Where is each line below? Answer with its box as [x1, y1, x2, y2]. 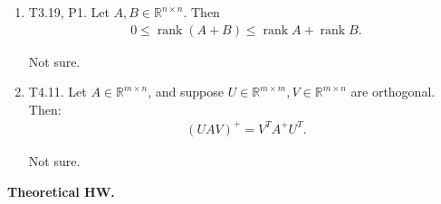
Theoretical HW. [7, 181, 115, 200]
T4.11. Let [28, 82, 87, 101]
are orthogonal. [350, 82, 436, 101]
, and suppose [148, 82, 224, 101]
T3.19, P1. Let [28, 3, 110, 21]
